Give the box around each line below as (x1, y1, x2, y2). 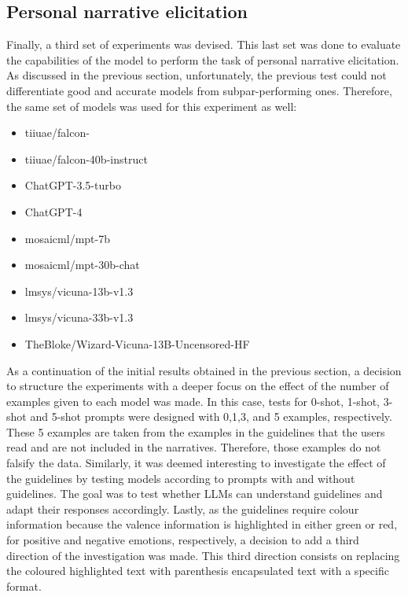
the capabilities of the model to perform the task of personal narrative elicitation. (6, 51, 399, 68)
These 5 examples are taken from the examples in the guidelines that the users (6, 423, 385, 440)
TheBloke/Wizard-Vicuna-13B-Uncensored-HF (24, 335, 250, 352)
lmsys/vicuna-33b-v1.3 (24, 309, 134, 326)
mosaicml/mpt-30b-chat (24, 256, 140, 273)
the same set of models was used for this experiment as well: (6, 98, 297, 114)
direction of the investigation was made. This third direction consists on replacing (6, 547, 400, 563)
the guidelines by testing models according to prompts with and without (6, 470, 355, 486)
